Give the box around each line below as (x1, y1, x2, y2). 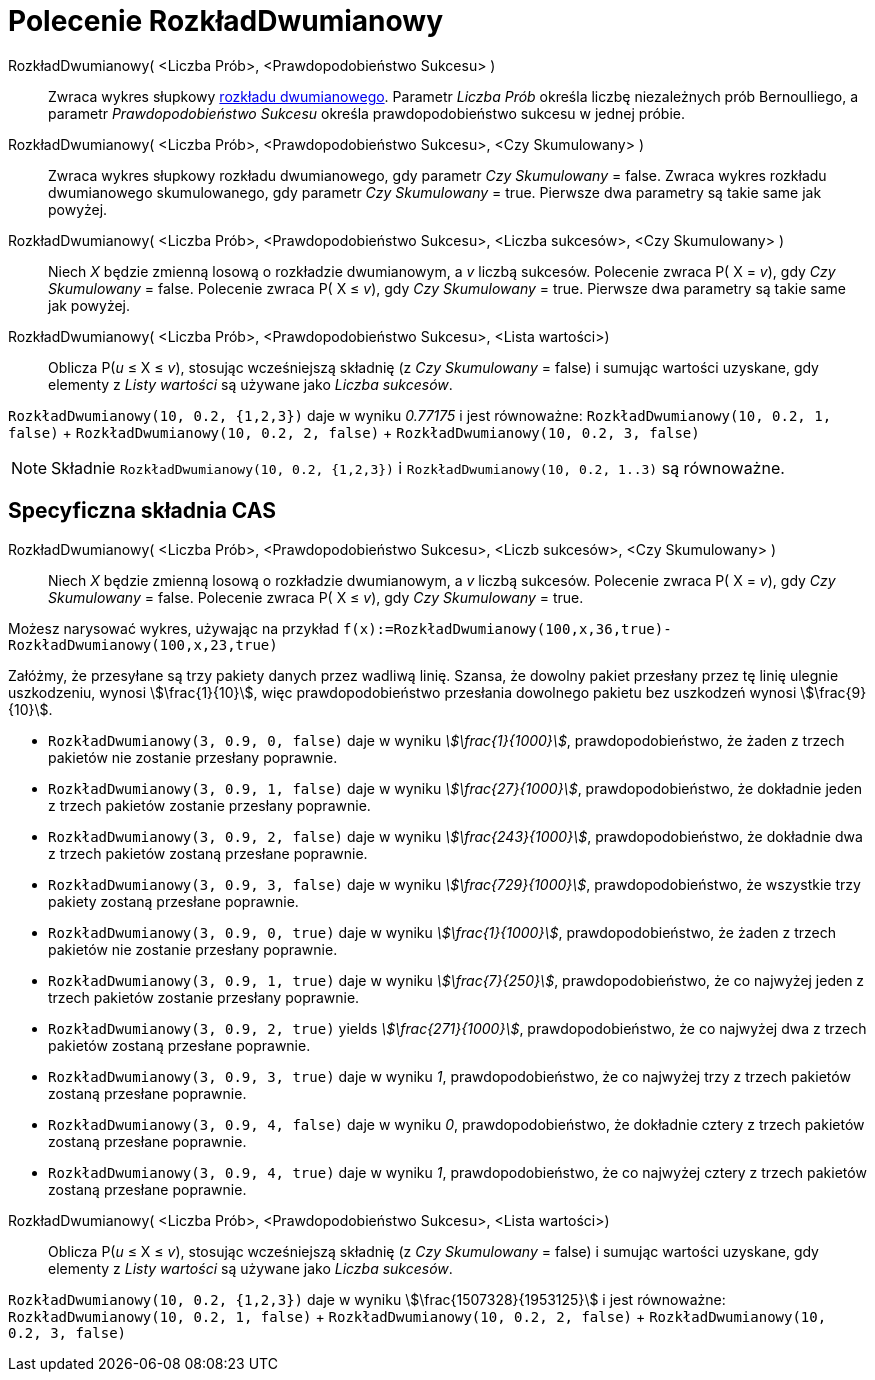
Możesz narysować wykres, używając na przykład (8, 619, 339, 637)
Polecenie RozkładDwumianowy (8, 4, 443, 38)
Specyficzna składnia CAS (8, 498, 276, 524)
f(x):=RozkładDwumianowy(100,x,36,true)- (342, 620, 672, 637)
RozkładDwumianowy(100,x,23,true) (8, 636, 278, 653)
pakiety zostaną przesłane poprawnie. (48, 892, 299, 910)
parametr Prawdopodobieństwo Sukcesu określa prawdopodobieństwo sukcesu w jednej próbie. (48, 104, 686, 122)
